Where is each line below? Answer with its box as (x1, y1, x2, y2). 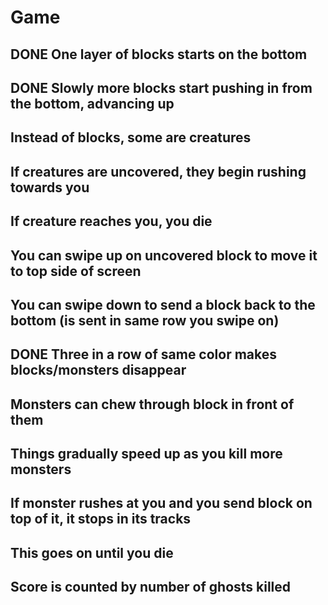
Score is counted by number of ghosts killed (10, 579, 292, 596)
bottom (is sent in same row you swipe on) (10, 312, 280, 329)
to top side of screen (10, 262, 142, 280)
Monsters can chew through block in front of (10, 396, 295, 413)
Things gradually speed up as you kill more (10, 446, 283, 463)
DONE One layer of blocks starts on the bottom (10, 46, 308, 63)
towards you (10, 179, 90, 196)
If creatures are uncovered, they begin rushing (10, 163, 307, 180)
